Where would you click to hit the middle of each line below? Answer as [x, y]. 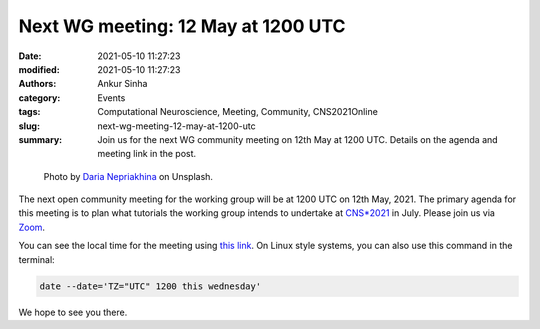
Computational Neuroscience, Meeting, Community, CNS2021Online [238, 112]
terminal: [36, 259]
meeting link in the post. [147, 154]
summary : [40, 139]
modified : [39, 69]
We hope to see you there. [73, 312]
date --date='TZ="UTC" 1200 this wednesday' [150, 286]
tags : [29, 112]
